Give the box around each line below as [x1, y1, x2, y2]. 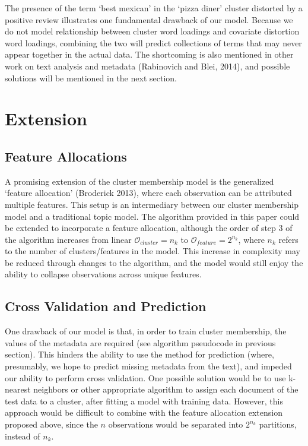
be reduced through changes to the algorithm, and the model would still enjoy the [5, 256, 303, 268]
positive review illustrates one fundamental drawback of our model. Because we [5, 13, 293, 26]
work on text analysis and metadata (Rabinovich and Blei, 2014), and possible [5, 59, 290, 72]
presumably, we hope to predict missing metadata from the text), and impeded [5, 360, 292, 372]
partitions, [259, 418, 297, 431]
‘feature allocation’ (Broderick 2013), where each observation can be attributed [5, 186, 292, 199]
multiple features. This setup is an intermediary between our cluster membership [5, 198, 299, 210]
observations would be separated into [108, 418, 243, 431]
